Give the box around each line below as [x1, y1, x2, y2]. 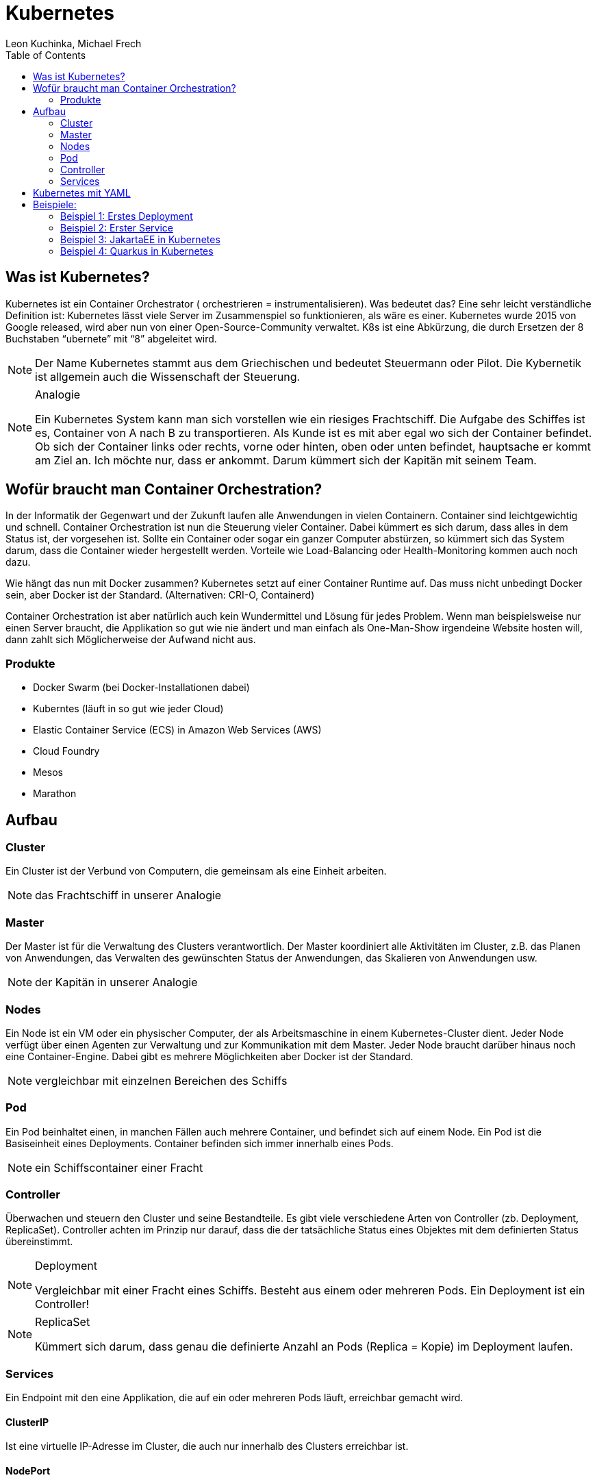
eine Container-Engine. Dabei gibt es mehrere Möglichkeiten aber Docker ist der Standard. [5, 1050, 414, 1062]
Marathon [33, 788, 77, 800]
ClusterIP [5, 1416, 49, 1428]
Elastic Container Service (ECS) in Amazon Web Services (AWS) [33, 724, 322, 736]
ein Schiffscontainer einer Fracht [35, 1160, 203, 1175]
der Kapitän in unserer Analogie [35, 975, 198, 990]
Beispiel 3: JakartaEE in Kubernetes [60, 233, 220, 245]
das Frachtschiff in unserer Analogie [35, 888, 222, 903]
